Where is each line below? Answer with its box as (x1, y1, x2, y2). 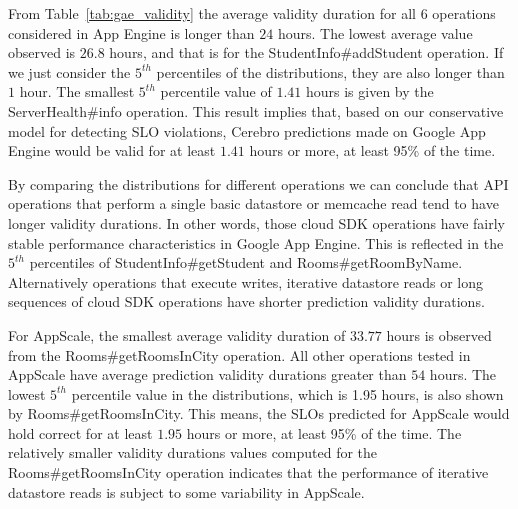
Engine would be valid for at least (8, 140, 216, 161)
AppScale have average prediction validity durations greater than (8, 364, 407, 385)
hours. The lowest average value (277, 22, 473, 43)
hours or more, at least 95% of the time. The (186, 422, 462, 443)
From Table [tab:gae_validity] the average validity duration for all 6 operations (8, 3, 496, 23)
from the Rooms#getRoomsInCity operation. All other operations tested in (8, 344, 471, 365)
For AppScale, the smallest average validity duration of (8, 324, 346, 345)
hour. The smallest (19, 81, 135, 102)
